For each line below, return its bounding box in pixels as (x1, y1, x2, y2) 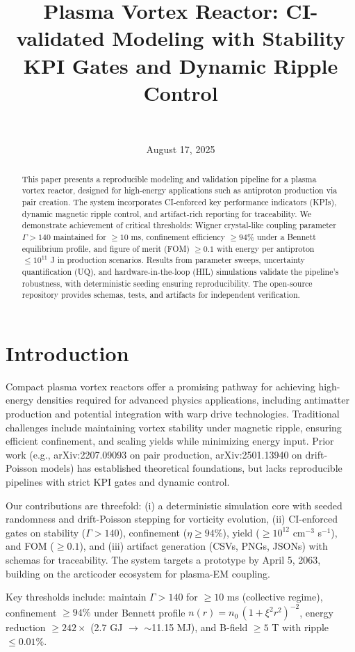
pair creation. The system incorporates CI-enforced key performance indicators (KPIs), (22, 196, 337, 207)
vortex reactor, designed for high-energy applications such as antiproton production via (22, 184, 338, 196)
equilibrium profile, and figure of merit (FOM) (22, 242, 190, 254)
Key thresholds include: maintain (6, 589, 147, 604)
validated (16, 24, 105, 52)
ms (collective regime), (226, 589, 323, 604)
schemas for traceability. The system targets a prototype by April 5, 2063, (6, 552, 321, 566)
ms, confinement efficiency (131, 230, 226, 242)
